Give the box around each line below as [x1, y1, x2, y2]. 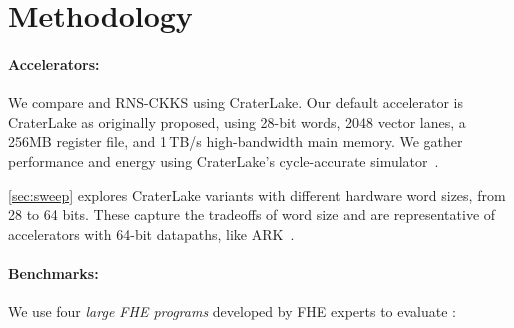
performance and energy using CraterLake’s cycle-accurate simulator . [8, 150, 439, 171]
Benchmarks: [8, 262, 99, 283]
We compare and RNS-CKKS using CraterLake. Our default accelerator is [8, 92, 463, 113]
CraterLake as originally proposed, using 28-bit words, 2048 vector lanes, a [8, 111, 466, 132]
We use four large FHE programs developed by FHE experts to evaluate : [8, 301, 456, 322]
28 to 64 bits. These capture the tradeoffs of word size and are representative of [8, 204, 496, 225]
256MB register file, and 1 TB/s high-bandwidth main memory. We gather [8, 131, 463, 152]
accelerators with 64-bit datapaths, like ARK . [8, 223, 295, 244]
